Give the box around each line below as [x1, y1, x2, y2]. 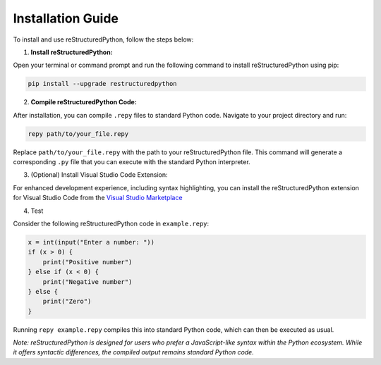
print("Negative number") [42, 278, 133, 285]
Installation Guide [13, 11, 119, 26]
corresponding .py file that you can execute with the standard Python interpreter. [13, 158, 250, 166]
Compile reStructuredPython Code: [30, 98, 137, 106]
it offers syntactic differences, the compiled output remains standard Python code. [13, 348, 254, 357]
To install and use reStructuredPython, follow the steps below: [13, 35, 194, 44]
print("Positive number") [42, 258, 133, 266]
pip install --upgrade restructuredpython [28, 80, 177, 88]
